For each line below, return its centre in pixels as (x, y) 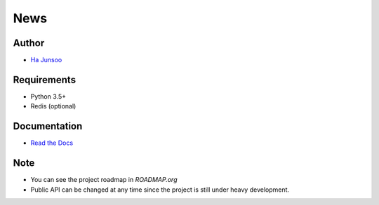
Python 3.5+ (48, 96)
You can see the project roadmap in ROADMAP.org (104, 180)
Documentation (48, 126)
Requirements (45, 79)
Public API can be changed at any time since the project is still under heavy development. (160, 190)
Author (29, 43)
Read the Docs (52, 143)
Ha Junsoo (46, 60)
